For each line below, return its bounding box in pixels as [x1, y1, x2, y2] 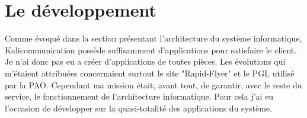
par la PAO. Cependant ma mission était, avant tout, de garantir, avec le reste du [5, 78, 302, 91]
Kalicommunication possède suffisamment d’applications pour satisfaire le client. [5, 43, 297, 56]
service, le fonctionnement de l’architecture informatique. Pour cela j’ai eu [5, 90, 274, 103]
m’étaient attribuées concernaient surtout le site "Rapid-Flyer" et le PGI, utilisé [5, 66, 295, 79]
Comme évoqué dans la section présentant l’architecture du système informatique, [5, 32, 302, 44]
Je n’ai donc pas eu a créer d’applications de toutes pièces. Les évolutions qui [5, 55, 286, 68]
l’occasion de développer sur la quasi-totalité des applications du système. [5, 101, 272, 114]
